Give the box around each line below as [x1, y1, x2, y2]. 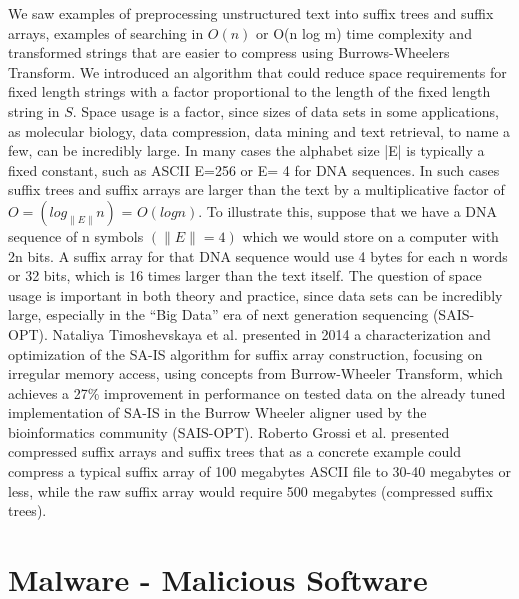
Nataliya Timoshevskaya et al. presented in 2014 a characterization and [52, 323, 491, 344]
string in [8, 100, 60, 121]
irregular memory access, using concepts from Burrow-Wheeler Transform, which [8, 363, 503, 384]
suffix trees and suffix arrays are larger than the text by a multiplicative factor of [8, 179, 505, 200]
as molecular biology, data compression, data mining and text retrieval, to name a [8, 120, 511, 141]
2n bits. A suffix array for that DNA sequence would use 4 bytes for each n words [8, 245, 508, 266]
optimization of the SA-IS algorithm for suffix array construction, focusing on [8, 343, 483, 364]
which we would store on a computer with [242, 225, 499, 246]
